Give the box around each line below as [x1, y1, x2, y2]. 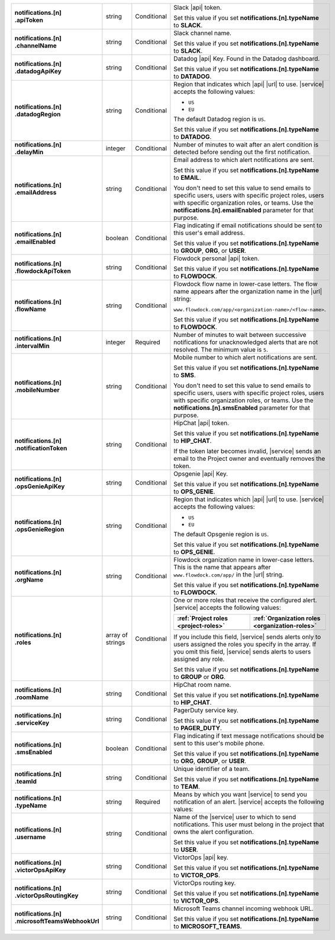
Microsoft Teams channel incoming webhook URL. [173, 904, 314, 913]
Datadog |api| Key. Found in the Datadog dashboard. [173, 55, 320, 62]
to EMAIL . [173, 174, 201, 181]
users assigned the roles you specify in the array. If [173, 641, 317, 648]
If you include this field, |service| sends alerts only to [173, 633, 321, 641]
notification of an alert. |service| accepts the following [173, 798, 324, 806]
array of [105, 630, 128, 639]
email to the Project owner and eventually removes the [173, 454, 326, 463]
